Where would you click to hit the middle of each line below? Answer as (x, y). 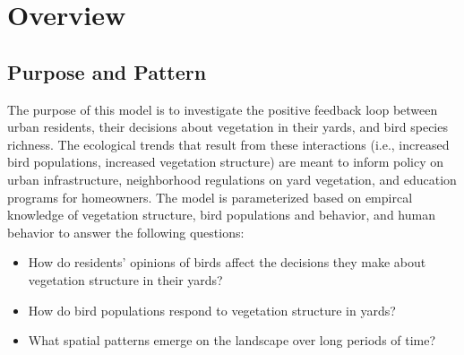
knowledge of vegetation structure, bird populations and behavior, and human (221, 215)
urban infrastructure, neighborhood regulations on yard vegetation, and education (232, 179)
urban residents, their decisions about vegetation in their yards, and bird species (228, 127)
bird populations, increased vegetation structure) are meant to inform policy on (226, 162)
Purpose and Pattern (107, 71)
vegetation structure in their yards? (125, 279)
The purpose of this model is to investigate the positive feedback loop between (223, 109)
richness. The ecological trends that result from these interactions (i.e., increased (228, 144)
